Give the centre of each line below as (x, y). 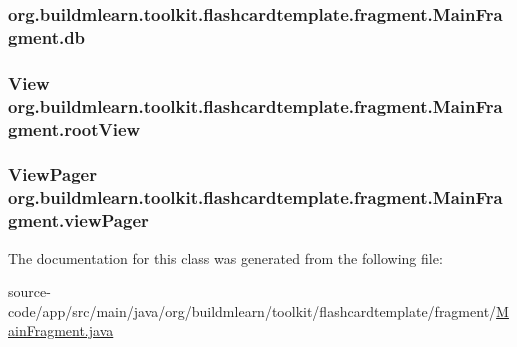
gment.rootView (74, 128)
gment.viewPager (78, 220)
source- (29, 291)
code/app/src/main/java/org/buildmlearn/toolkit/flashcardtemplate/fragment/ (252, 310)
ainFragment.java (61, 330)
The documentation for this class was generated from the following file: (225, 257)
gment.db (47, 36)
